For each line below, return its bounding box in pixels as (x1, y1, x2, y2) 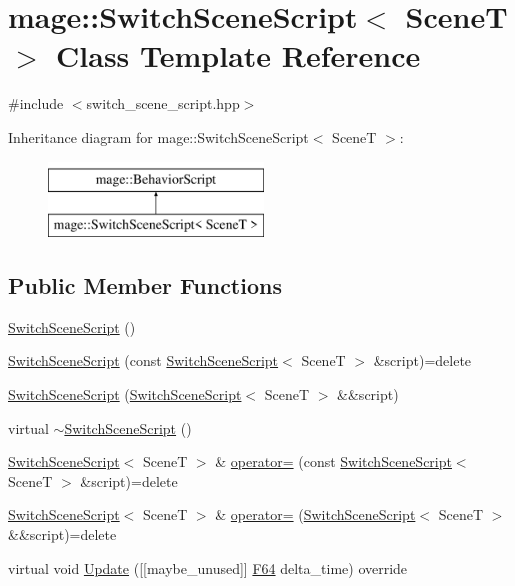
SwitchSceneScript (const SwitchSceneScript (8, 350, 279, 371)
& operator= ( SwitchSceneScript (215, 504, 416, 525)
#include (8, 93, 64, 114)
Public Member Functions (8, 270, 282, 301)
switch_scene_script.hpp (86, 93, 240, 114)
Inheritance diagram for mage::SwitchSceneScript (8, 126, 309, 147)
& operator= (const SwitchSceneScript (215, 451, 452, 472)
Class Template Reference (56, 35, 421, 76)
